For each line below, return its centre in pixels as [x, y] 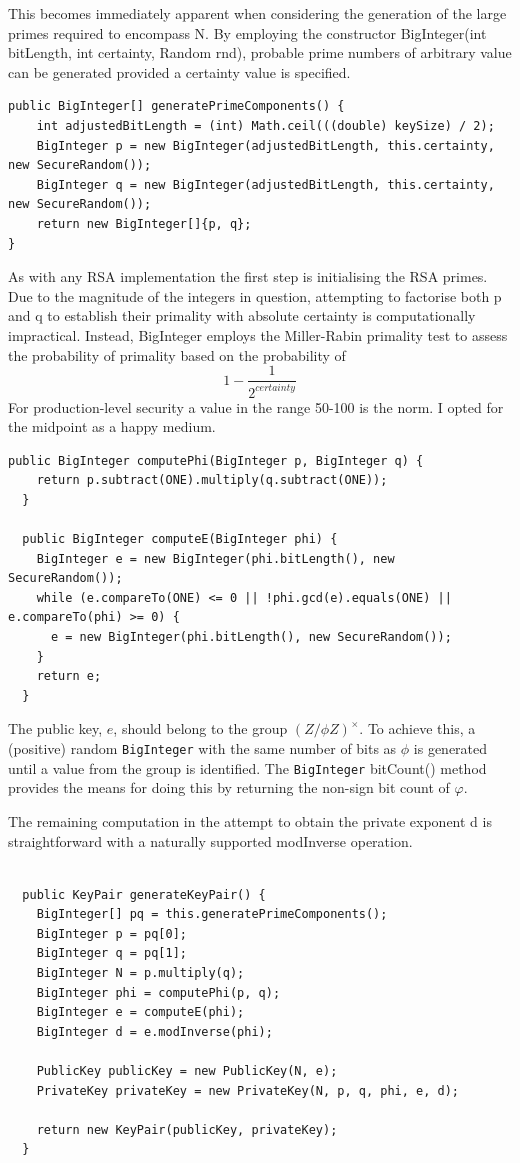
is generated [450, 748]
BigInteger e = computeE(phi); [140, 1012]
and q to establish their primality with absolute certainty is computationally [242, 315]
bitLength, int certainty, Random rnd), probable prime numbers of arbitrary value [260, 52]
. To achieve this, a [417, 728]
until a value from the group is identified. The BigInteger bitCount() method [247, 767]
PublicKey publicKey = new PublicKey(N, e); [187, 1071]
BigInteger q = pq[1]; [111, 953]
